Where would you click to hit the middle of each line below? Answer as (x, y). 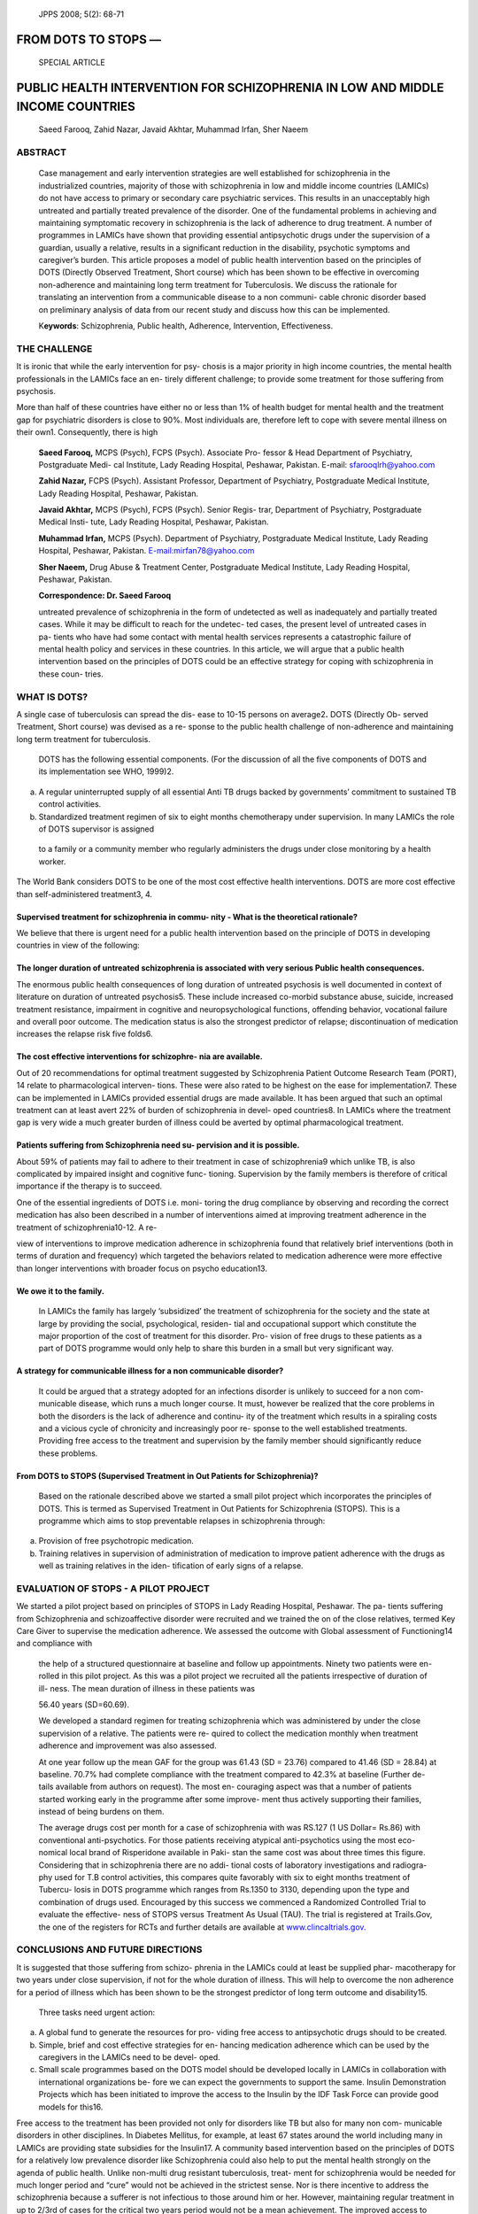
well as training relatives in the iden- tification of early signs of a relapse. (171, 1566)
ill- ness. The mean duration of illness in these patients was (147, 1688)
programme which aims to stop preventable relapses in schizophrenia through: (182, 1521)
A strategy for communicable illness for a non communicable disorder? (150, 1371)
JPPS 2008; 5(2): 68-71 (81, 14)
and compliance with (54, 1644)
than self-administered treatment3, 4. (85, 894)
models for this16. (71, 2107)
